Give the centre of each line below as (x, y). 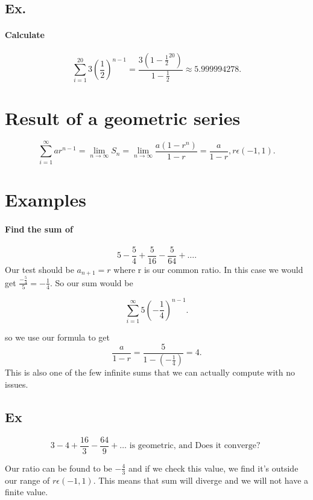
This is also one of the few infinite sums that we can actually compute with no (150, 372)
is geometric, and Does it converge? (195, 446)
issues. (17, 384)
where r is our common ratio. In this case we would (208, 269)
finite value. (27, 492)
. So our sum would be (91, 282)
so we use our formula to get (58, 337)
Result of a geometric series (123, 117)
